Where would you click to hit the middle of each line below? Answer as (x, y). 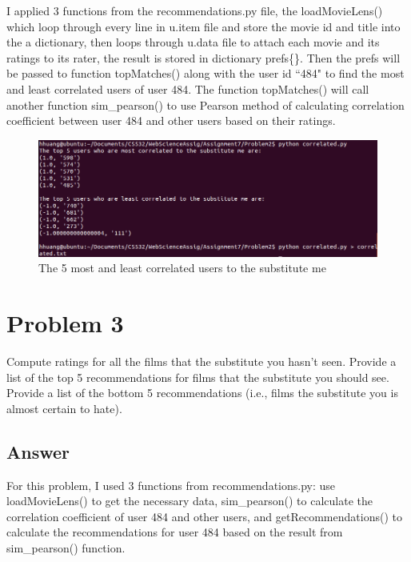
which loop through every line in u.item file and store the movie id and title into (204, 26)
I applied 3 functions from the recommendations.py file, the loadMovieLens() (195, 10)
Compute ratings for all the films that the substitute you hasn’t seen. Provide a (202, 361)
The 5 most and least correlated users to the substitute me (182, 268)
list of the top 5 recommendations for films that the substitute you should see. (198, 377)
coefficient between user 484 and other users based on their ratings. (171, 120)
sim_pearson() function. (66, 547)
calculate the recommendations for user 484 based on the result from (175, 532)
